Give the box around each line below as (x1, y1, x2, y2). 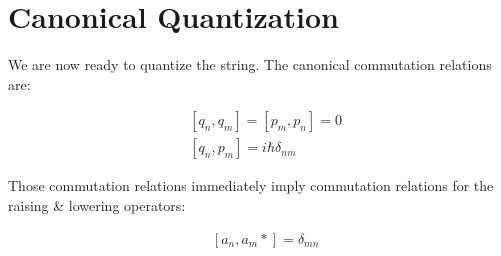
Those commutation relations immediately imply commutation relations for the (8, 175, 494, 196)
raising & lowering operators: (8, 194, 186, 215)
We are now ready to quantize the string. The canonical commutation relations (8, 54, 492, 75)
